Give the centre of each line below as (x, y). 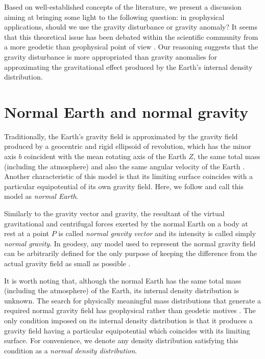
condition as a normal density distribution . (71, 350)
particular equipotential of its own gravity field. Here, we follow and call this (124, 186)
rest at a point (27, 233)
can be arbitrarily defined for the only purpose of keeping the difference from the (131, 253)
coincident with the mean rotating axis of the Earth (105, 156)
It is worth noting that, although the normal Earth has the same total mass (123, 280)
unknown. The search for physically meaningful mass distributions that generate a (133, 300)
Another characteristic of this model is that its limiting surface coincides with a (129, 176)
